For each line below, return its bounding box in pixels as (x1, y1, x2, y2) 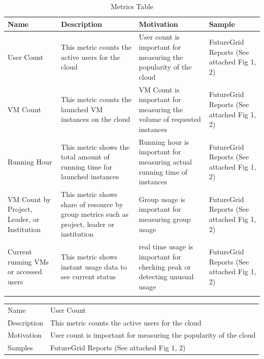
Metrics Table (110, 1, 154, 11)
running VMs (8, 256, 49, 267)
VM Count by (8, 193, 51, 204)
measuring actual (139, 156, 192, 167)
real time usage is (139, 241, 193, 252)
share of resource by (61, 199, 123, 209)
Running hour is (139, 136, 189, 147)
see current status (61, 271, 116, 282)
